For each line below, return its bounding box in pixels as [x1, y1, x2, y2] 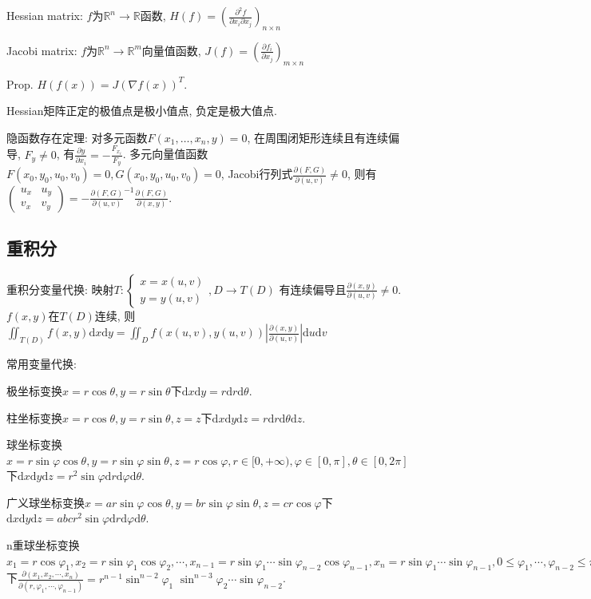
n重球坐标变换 [6, 537, 80, 553]
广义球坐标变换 [6, 494, 85, 510]
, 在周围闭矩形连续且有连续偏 [247, 129, 399, 145]
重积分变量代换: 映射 [6, 280, 114, 297]
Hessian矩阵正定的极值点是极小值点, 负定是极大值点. [6, 102, 277, 119]
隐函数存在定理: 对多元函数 [6, 129, 148, 145]
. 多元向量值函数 [122, 145, 208, 162]
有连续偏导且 [279, 280, 347, 297]
